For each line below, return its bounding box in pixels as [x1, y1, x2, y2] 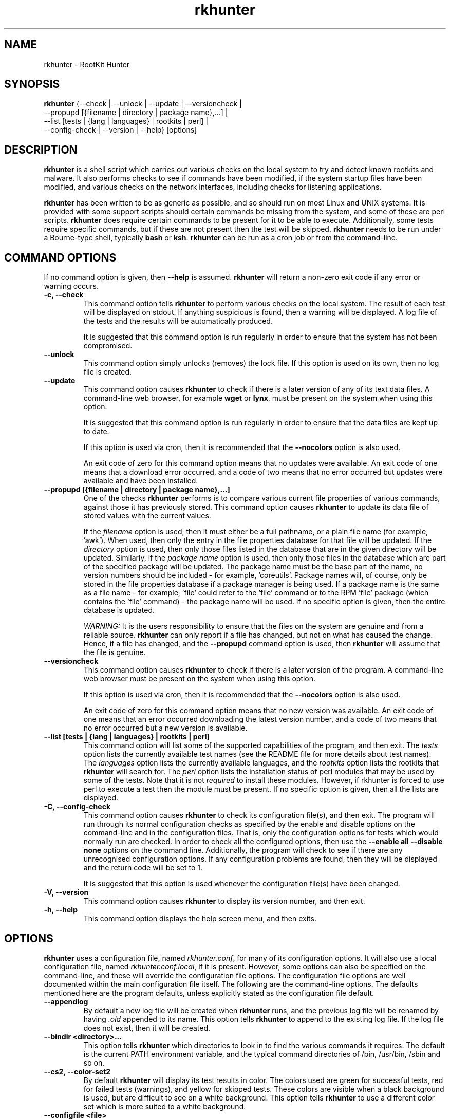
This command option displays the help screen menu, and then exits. [83, 914, 316, 923]
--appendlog [44, 997, 88, 1006]
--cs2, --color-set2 [44, 1067, 111, 1076]
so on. [83, 1058, 105, 1067]
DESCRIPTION [4, 143, 78, 156]
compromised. [83, 341, 133, 350]
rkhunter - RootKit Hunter [44, 60, 130, 69]
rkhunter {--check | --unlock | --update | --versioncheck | [44, 99, 242, 108]
